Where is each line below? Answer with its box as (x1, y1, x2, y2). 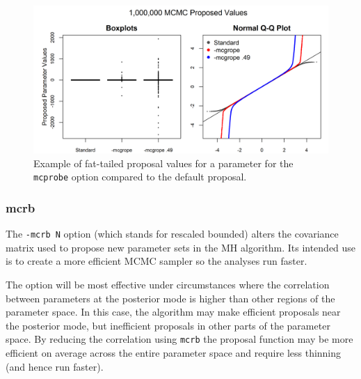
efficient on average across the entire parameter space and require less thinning (6, 345, 342, 359)
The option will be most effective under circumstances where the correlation (6, 277, 330, 291)
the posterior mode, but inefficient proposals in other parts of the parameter (6, 318, 330, 332)
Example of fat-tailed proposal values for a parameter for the (33, 155, 294, 170)
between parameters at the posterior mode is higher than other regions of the (6, 291, 335, 305)
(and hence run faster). (6, 359, 104, 373)
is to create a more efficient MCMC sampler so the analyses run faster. (6, 254, 307, 268)
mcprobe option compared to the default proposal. (33, 169, 247, 184)
